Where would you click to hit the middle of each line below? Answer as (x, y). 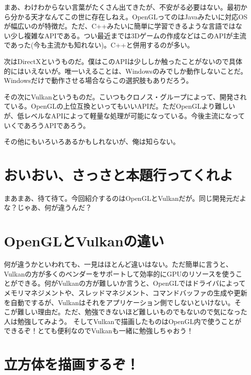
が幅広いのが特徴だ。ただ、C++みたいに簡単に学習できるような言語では (120, 26)
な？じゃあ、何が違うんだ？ (48, 207)
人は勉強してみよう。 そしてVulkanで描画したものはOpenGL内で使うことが (123, 321)
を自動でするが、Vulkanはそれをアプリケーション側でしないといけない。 (119, 302)
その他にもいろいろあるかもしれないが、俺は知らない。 (92, 141)
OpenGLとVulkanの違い (84, 241)
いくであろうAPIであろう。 (47, 125)
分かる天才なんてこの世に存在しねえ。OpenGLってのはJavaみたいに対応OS (129, 16)
